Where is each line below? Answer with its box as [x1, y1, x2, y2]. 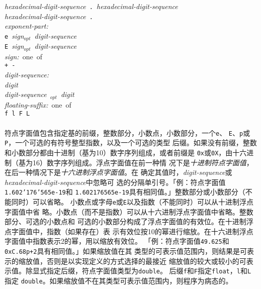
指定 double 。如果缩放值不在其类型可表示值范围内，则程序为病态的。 [5, 275, 233, 285]
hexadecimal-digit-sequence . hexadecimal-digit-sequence [5, 1, 178, 11]
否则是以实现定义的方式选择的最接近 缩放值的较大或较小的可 [46, 255, 246, 266]
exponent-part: [5, 21, 48, 31]
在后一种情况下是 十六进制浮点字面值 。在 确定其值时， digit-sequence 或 [5, 167, 232, 177]
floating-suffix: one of [5, 99, 71, 110]
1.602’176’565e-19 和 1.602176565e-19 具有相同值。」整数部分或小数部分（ [5, 186, 245, 197]
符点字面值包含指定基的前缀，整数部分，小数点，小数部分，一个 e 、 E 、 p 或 [5, 127, 250, 138]
